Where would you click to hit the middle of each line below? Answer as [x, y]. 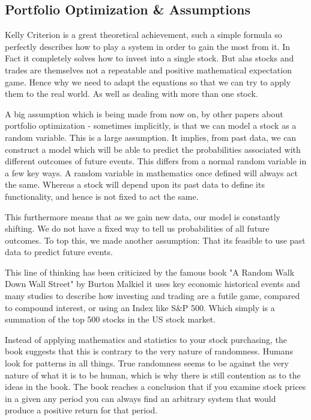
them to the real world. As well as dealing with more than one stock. [131, 94]
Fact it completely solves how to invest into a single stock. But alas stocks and [149, 58]
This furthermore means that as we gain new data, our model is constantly [143, 216]
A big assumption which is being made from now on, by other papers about [144, 113]
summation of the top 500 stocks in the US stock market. [110, 319]
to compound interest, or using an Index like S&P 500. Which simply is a [140, 307]
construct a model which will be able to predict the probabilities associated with [153, 149]
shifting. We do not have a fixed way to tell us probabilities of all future [137, 228]
